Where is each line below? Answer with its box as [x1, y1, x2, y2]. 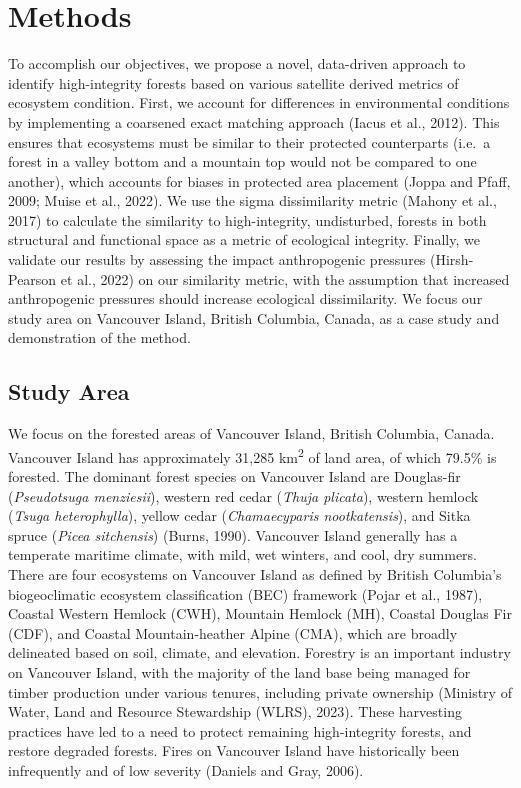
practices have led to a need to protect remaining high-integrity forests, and [8, 720, 472, 741]
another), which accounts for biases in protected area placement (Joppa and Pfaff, [8, 170, 511, 191]
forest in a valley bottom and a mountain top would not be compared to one [8, 151, 477, 172]
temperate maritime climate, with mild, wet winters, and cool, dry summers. [8, 544, 477, 565]
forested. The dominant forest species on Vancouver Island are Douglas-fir [8, 466, 461, 487]
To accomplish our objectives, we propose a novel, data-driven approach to [8, 53, 466, 74]
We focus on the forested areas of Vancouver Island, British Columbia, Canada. [8, 423, 495, 444]
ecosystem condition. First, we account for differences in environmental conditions [8, 92, 510, 113]
